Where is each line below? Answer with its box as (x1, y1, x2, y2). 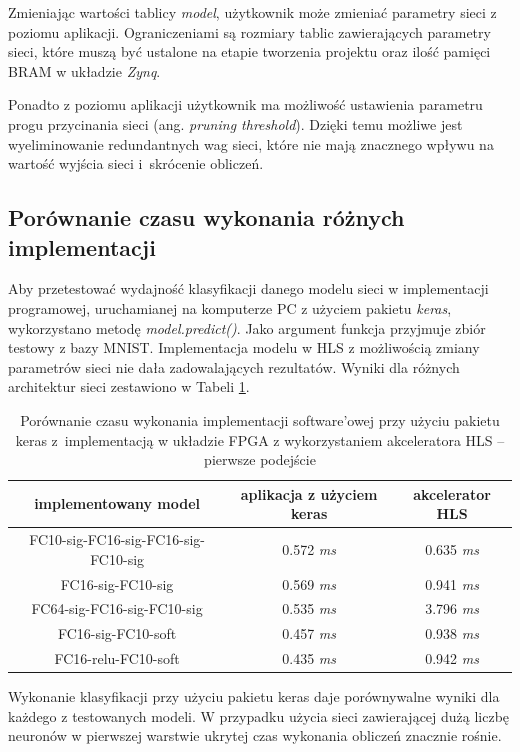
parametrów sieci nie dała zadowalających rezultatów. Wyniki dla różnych (8, 356, 460, 377)
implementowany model (34, 493, 201, 514)
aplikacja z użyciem (240, 483, 378, 504)
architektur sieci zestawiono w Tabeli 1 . (8, 376, 250, 397)
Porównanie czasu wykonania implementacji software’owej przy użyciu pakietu (20, 409, 500, 430)
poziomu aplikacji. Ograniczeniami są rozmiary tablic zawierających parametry (8, 21, 491, 42)
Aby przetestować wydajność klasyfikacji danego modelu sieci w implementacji (8, 278, 489, 299)
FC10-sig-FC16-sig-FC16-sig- (29, 529, 205, 550)
